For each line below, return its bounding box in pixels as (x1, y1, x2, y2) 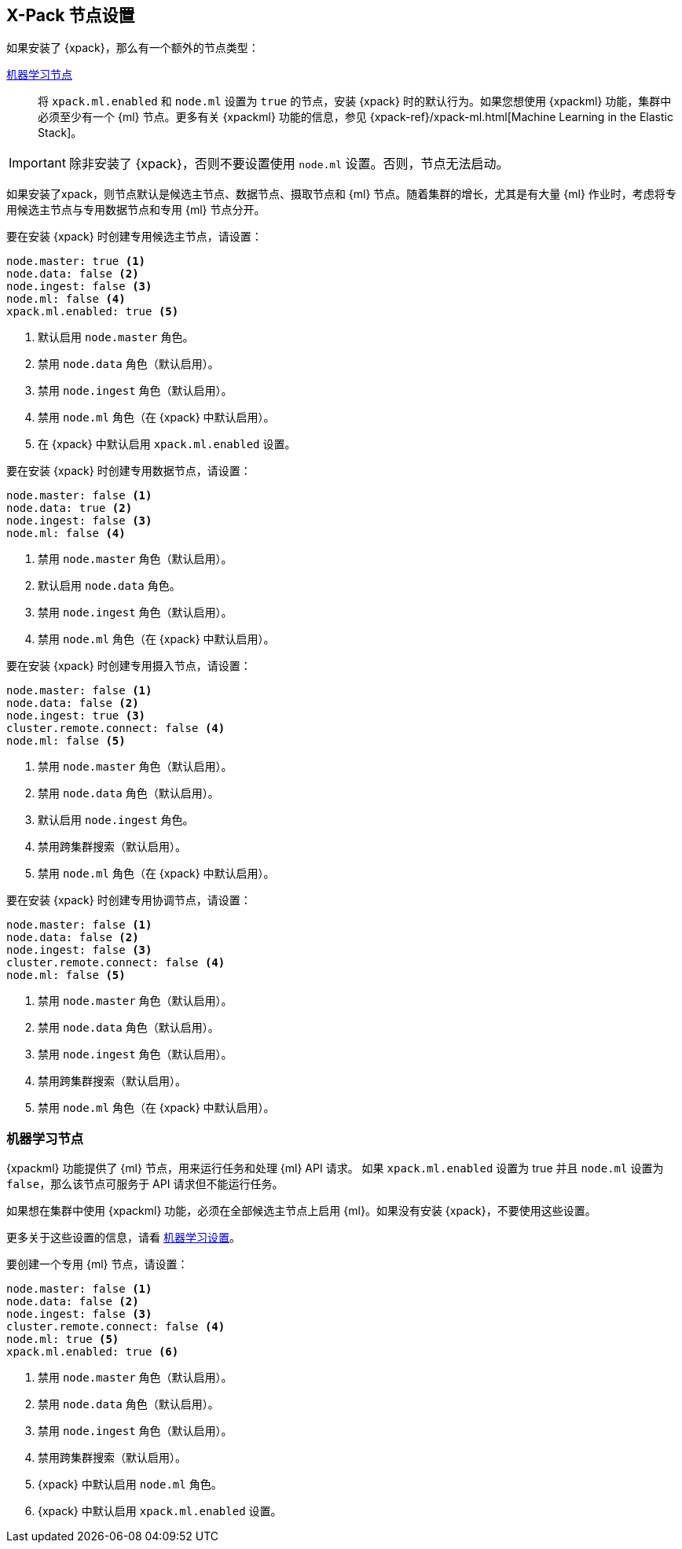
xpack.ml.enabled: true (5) (6, 305, 179, 318)
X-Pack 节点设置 (6, 6, 135, 25)
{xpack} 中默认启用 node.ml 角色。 (38, 1477, 222, 1492)
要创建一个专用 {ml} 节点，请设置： (6, 1257, 189, 1271)
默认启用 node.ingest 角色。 (38, 813, 194, 827)
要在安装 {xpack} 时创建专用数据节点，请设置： (6, 464, 251, 478)
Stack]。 (38, 126, 82, 140)
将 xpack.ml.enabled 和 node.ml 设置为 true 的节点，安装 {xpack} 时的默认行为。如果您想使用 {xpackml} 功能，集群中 (38, 94, 672, 109)
